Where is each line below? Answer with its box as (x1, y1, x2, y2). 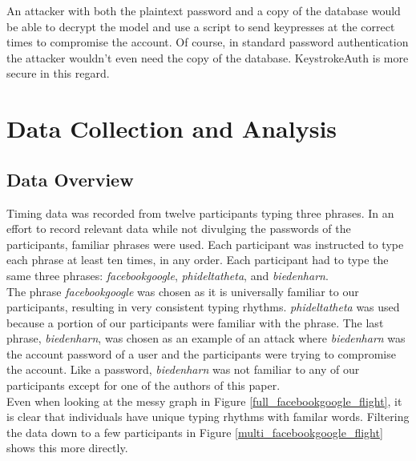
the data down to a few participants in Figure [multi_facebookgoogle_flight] (6, 423, 383, 440)
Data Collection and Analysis (6, 112, 337, 145)
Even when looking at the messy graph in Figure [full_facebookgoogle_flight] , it (6, 392, 402, 409)
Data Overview (6, 166, 134, 191)
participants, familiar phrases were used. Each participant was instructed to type (6, 235, 404, 252)
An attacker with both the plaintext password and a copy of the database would (6, 2, 401, 18)
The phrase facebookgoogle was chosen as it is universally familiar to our (6, 283, 359, 299)
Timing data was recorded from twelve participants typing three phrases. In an (6, 204, 394, 221)
